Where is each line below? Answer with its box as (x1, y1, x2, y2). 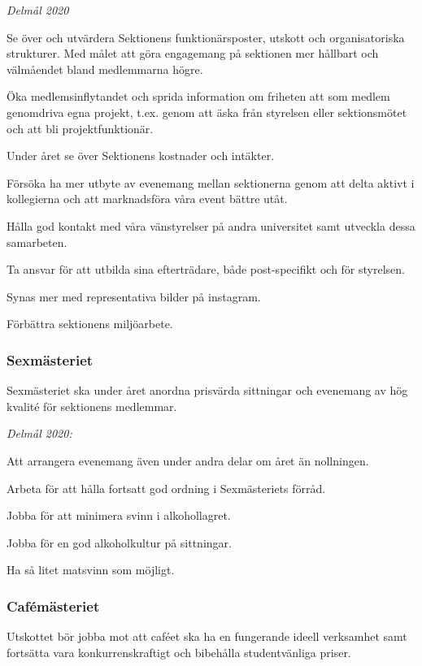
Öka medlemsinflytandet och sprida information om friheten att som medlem (7, 88, 390, 105)
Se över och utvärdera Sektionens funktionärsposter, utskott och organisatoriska (7, 28, 405, 45)
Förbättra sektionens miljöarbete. (7, 315, 173, 332)
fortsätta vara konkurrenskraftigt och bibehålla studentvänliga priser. (7, 643, 351, 660)
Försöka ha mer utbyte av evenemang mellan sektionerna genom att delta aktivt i (7, 174, 415, 191)
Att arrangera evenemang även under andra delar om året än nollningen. (7, 452, 369, 469)
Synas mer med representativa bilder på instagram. (7, 288, 261, 305)
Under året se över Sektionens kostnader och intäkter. (7, 147, 275, 164)
